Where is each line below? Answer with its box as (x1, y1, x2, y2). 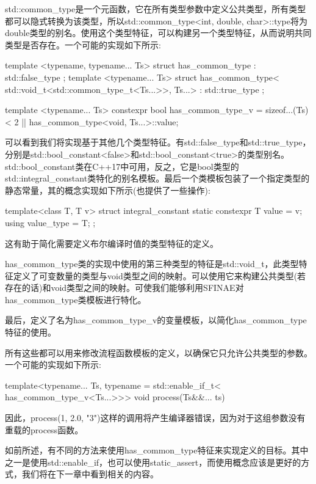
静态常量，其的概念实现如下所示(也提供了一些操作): (5, 183, 210, 196)
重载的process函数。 (5, 423, 84, 436)
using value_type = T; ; (5, 216, 96, 229)
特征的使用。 (5, 326, 56, 339)
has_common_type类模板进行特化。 (5, 293, 146, 306)
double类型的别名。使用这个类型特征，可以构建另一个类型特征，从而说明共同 (5, 26, 312, 39)
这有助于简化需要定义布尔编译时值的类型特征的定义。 (5, 237, 218, 249)
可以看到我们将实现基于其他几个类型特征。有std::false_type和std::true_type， (5, 136, 311, 148)
